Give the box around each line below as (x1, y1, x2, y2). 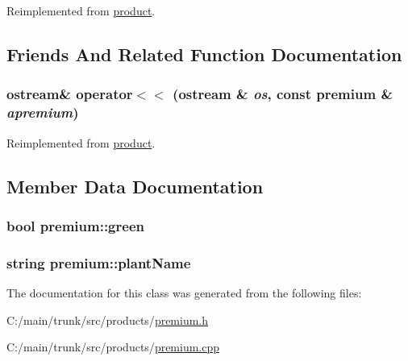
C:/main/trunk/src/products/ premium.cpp (6, 338, 220, 355)
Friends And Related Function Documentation (6, 41, 402, 66)
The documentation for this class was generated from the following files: (6, 284, 362, 301)
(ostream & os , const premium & (173, 84, 393, 104)
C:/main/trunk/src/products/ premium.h (6, 311, 209, 328)
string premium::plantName (6, 252, 191, 272)
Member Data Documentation (6, 173, 264, 198)
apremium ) (6, 102, 79, 122)
